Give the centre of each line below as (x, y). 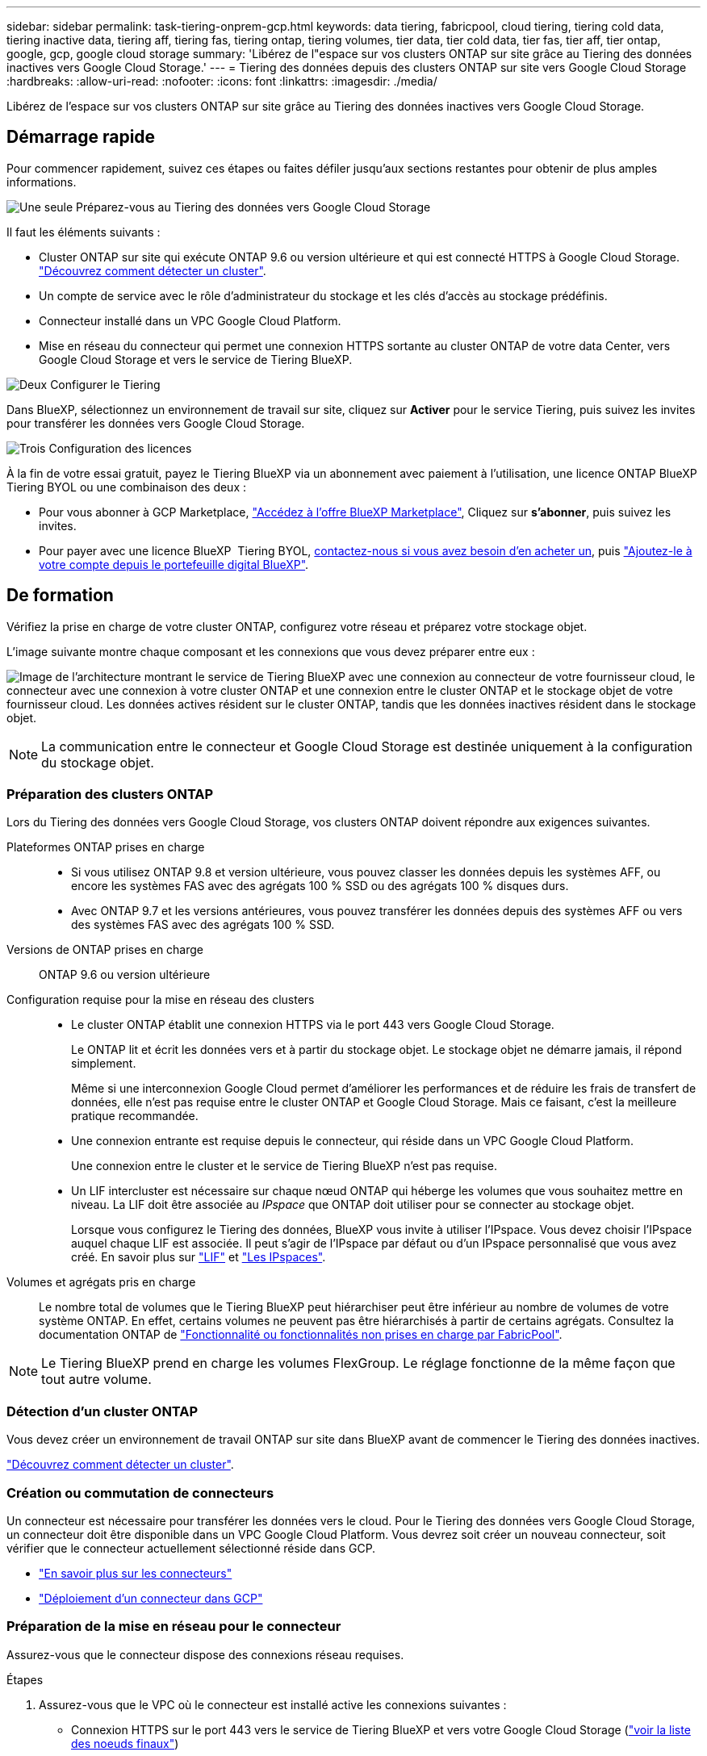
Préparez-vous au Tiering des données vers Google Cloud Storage (253, 207)
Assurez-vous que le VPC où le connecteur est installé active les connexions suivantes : (273, 1704)
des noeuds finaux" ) (125, 1743)
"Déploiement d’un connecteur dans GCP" (151, 1598)
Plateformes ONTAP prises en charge (106, 847)
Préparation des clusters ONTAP (110, 794)
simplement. (104, 1064)
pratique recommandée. (135, 1116)
